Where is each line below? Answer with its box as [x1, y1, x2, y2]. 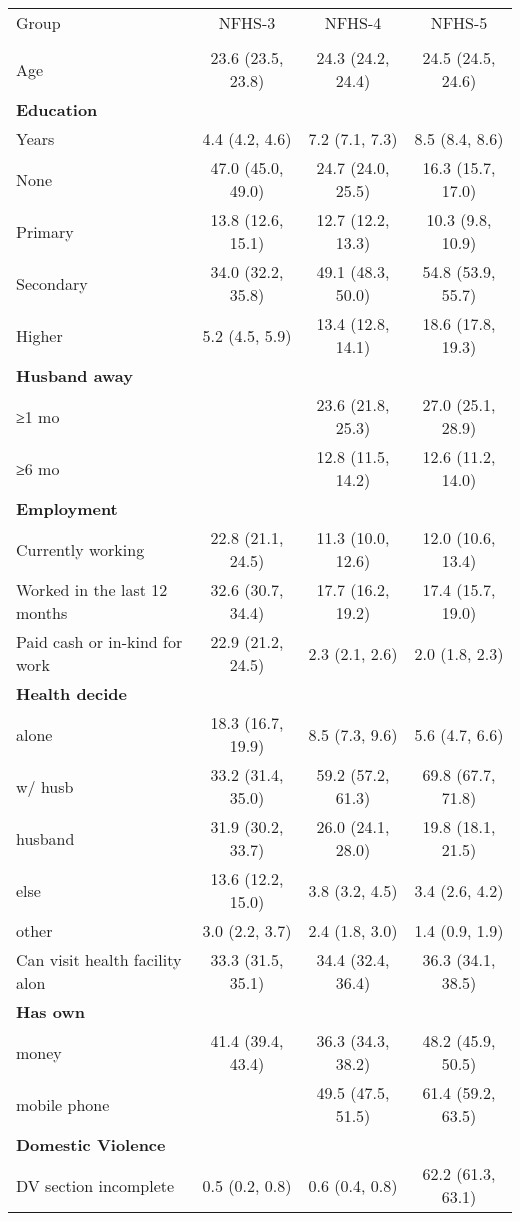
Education [16, 98, 98, 121]
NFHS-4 [324, 11, 382, 34]
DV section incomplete [16, 1173, 175, 1197]
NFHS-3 [218, 11, 276, 34]
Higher [16, 323, 63, 347]
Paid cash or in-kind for [16, 630, 183, 653]
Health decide [16, 682, 127, 705]
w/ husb [16, 774, 74, 798]
